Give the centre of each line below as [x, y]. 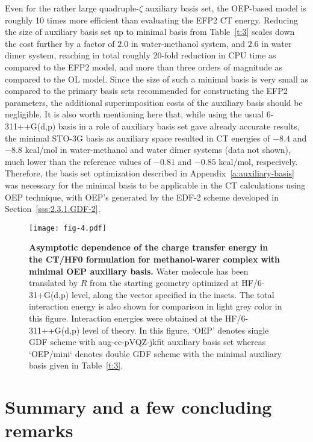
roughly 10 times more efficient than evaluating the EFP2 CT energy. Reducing [152, 20]
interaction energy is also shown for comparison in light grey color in [156, 306]
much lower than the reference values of [78, 161]
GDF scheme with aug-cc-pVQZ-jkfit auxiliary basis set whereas [147, 342]
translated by [54, 283]
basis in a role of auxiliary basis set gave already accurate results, [179, 126]
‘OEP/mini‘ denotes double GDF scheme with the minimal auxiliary [155, 353]
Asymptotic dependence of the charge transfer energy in [149, 247]
